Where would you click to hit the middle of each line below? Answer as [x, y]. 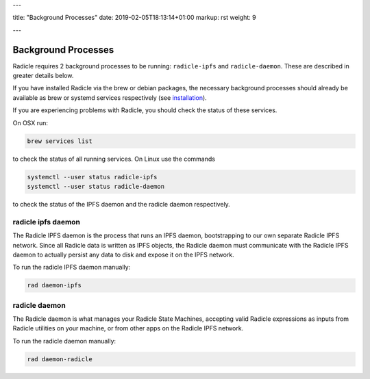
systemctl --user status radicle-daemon [96, 186]
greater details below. [43, 76]
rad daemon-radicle [60, 359]
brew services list [60, 141]
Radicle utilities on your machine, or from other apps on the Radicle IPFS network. [128, 328]
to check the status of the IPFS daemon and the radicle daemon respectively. [122, 204]
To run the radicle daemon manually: [64, 341]
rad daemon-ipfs [54, 285]
